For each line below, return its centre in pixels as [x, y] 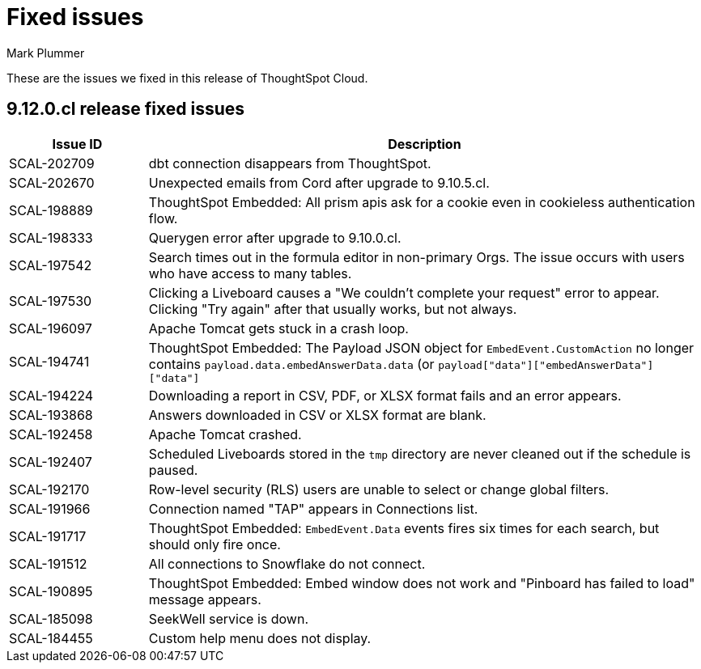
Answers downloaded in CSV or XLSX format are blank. [317, 415]
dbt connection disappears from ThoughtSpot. [290, 163]
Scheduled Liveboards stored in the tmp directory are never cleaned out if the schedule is [420, 453]
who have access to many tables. [250, 273]
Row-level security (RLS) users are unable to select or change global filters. [379, 489]
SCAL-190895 [51, 591]
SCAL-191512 [48, 563]
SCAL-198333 [51, 237]
